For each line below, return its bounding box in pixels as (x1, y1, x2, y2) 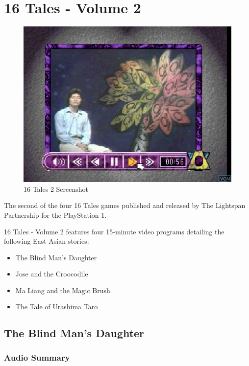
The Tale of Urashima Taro (15, 301, 98, 312)
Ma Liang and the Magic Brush (15, 285, 110, 295)
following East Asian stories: (4, 236, 89, 246)
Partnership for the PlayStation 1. (4, 209, 107, 220)
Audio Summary (4, 351, 70, 363)
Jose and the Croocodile (15, 269, 88, 279)
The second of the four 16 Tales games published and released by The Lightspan (4, 200, 246, 210)
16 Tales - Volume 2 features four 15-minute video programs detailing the (4, 226, 224, 236)
